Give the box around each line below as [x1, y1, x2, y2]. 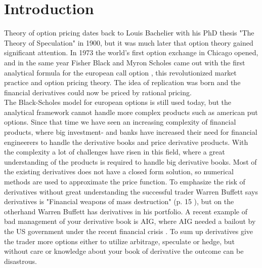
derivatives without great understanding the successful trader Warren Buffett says [4, 186, 258, 197]
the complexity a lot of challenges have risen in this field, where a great [4, 146, 225, 157]
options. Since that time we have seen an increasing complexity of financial [4, 117, 236, 127]
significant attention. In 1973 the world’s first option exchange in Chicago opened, [4, 47, 258, 58]
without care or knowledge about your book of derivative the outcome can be [4, 246, 244, 256]
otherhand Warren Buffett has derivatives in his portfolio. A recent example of [4, 206, 247, 216]
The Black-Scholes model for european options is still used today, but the [4, 97, 232, 107]
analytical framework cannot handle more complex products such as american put [4, 106, 258, 117]
